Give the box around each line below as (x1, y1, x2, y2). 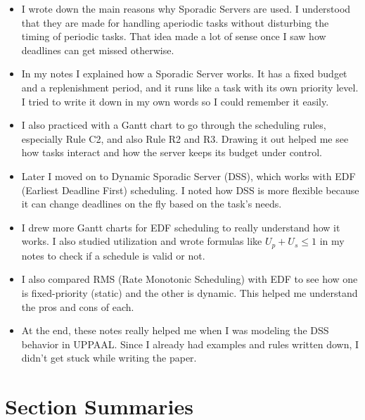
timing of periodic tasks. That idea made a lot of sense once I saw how (21, 29, 326, 44)
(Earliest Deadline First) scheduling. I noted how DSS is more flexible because (21, 182, 359, 197)
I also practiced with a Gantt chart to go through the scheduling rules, (21, 117, 326, 132)
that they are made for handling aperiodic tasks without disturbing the (21, 15, 329, 30)
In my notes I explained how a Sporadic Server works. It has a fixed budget (21, 66, 347, 81)
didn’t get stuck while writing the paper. (21, 350, 197, 365)
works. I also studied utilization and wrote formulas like (21, 234, 262, 248)
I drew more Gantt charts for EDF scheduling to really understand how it (21, 219, 340, 234)
